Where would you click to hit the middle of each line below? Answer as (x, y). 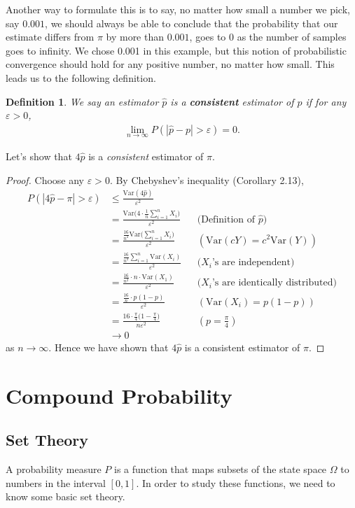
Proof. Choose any (45, 179)
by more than (135, 37)
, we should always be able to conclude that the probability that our (192, 23)
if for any (326, 101)
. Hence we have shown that (109, 347)
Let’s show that (39, 156)
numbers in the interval (56, 482)
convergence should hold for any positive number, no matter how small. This (170, 64)
